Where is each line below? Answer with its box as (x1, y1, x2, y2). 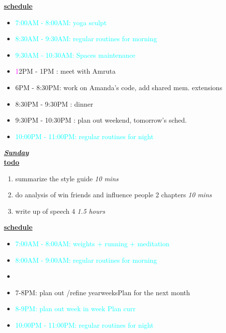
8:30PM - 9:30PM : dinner (15, 98, 93, 109)
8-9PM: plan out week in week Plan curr (15, 303, 136, 314)
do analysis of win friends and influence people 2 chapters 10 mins (15, 190, 212, 200)
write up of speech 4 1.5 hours (15, 206, 105, 216)
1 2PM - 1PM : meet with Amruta (15, 66, 116, 76)
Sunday (4, 147, 29, 158)
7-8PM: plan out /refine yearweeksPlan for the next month (15, 287, 190, 297)
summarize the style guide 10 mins (15, 173, 119, 183)
